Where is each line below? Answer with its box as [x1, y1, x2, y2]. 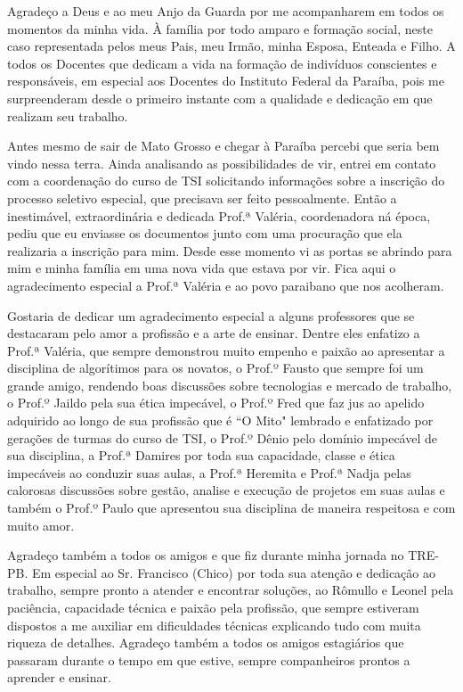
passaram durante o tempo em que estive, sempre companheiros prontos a [7, 650, 410, 669]
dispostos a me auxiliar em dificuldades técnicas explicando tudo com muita [7, 615, 421, 634]
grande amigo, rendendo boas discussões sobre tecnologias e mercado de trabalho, [7, 375, 452, 394]
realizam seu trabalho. [7, 106, 128, 125]
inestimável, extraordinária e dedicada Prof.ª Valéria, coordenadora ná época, [7, 206, 431, 225]
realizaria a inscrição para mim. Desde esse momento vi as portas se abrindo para [7, 241, 452, 259]
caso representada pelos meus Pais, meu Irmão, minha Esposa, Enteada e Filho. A [7, 37, 456, 55]
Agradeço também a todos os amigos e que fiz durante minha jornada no [7, 546, 404, 564]
